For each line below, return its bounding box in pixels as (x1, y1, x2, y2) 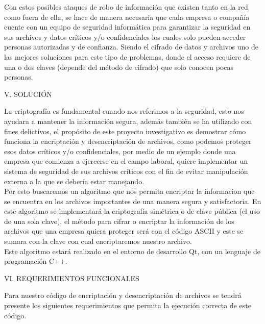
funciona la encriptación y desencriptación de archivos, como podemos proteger (4, 136, 252, 146)
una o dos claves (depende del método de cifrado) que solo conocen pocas (4, 61, 234, 72)
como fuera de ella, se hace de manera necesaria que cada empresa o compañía (4, 11, 250, 22)
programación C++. (4, 256, 67, 266)
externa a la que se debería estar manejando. (4, 176, 144, 186)
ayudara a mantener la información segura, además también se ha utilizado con (4, 115, 252, 126)
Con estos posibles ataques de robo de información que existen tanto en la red (4, 2, 248, 12)
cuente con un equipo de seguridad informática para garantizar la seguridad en (4, 21, 251, 32)
